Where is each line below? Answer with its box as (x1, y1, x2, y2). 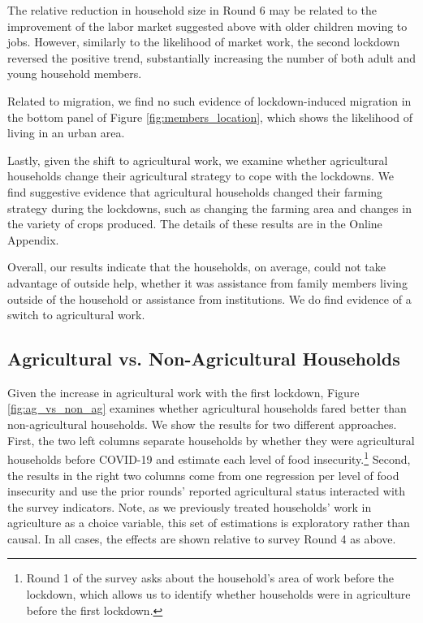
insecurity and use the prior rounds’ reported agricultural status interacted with (7, 482, 406, 500)
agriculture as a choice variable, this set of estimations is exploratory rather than (7, 514, 410, 531)
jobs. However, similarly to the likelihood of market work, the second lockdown (7, 33, 400, 50)
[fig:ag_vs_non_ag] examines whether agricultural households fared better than (7, 400, 407, 417)
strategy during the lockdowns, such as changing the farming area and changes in (7, 199, 412, 216)
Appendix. (7, 231, 59, 248)
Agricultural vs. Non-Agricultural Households (7, 346, 400, 371)
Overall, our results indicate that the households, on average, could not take (7, 258, 386, 275)
